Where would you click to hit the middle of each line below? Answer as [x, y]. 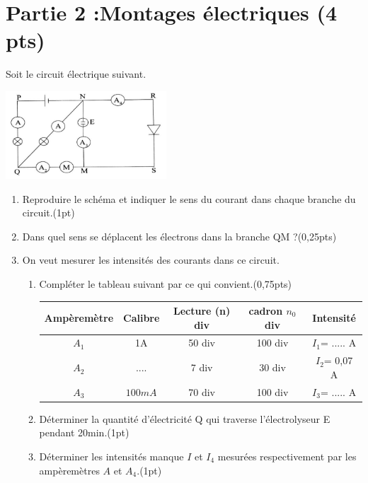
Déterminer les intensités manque [111, 456]
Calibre [142, 317]
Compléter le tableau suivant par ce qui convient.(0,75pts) [166, 283]
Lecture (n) [202, 311]
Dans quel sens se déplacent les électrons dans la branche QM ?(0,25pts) [179, 236]
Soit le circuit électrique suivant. [76, 74]
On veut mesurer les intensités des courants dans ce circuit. [151, 260]
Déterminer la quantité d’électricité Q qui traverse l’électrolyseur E [185, 418]
